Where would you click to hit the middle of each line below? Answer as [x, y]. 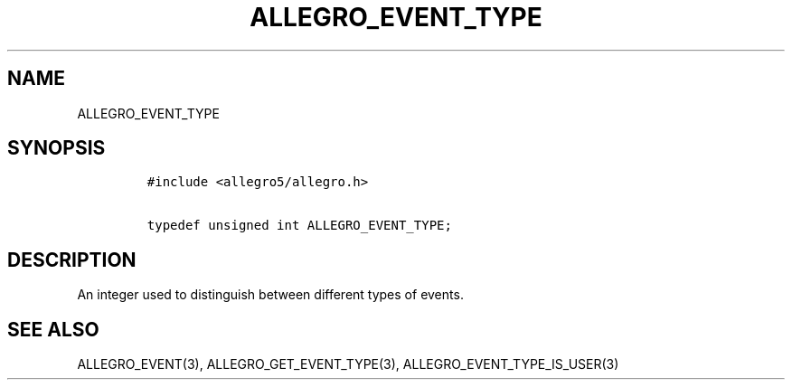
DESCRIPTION [72, 260]
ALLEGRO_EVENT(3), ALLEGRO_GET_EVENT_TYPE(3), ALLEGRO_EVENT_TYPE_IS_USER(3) [348, 364]
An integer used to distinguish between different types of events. [270, 295]
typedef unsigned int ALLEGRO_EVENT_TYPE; [299, 226]
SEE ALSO [53, 329]
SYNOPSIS [57, 148]
